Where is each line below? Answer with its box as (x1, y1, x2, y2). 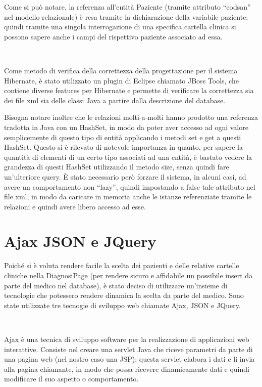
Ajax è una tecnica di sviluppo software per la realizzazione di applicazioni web (4, 333, 249, 344)
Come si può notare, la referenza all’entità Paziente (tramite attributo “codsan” (4, 2, 251, 12)
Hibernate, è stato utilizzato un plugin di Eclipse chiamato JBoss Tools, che (4, 75, 239, 85)
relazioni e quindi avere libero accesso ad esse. (4, 201, 146, 211)
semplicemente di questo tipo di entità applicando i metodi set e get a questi (4, 132, 241, 142)
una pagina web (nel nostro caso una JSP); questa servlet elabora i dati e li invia (4, 354, 255, 364)
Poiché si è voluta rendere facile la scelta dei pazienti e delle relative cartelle (4, 260, 239, 271)
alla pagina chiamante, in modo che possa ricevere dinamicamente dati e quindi (4, 363, 249, 374)
